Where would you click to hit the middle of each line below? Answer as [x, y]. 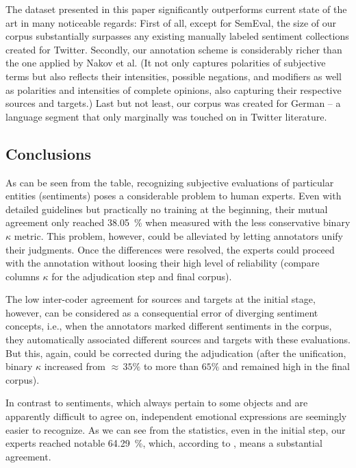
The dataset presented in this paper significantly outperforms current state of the [176, 9]
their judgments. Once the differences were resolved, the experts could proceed [170, 249]
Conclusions [49, 153]
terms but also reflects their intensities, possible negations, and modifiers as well [174, 76]
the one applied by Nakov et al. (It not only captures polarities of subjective [166, 63]
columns [23, 276]
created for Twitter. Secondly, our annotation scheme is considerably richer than [174, 49]
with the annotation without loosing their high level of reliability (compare [163, 263]
